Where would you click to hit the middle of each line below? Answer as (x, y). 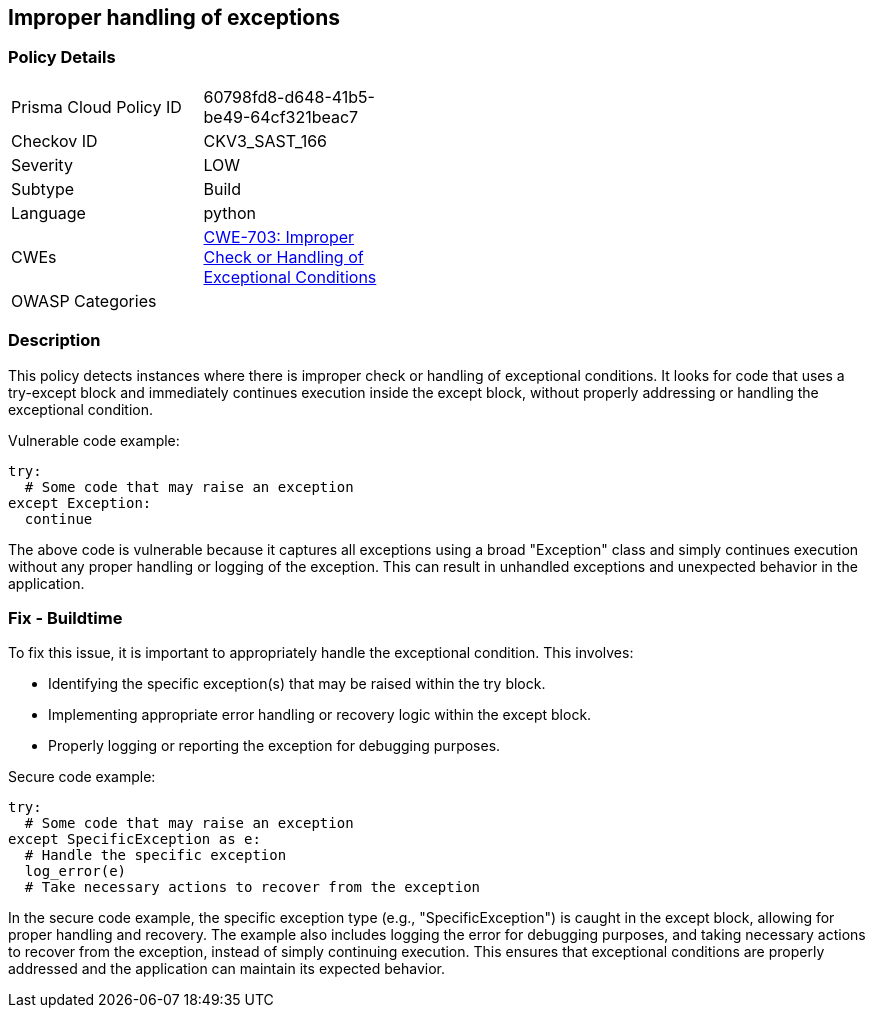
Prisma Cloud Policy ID (96, 106)
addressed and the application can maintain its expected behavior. (226, 969)
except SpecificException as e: (134, 839)
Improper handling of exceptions (174, 17)
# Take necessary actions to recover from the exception (252, 887)
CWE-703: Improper (279, 236)
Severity (42, 164)
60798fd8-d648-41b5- (289, 96)
